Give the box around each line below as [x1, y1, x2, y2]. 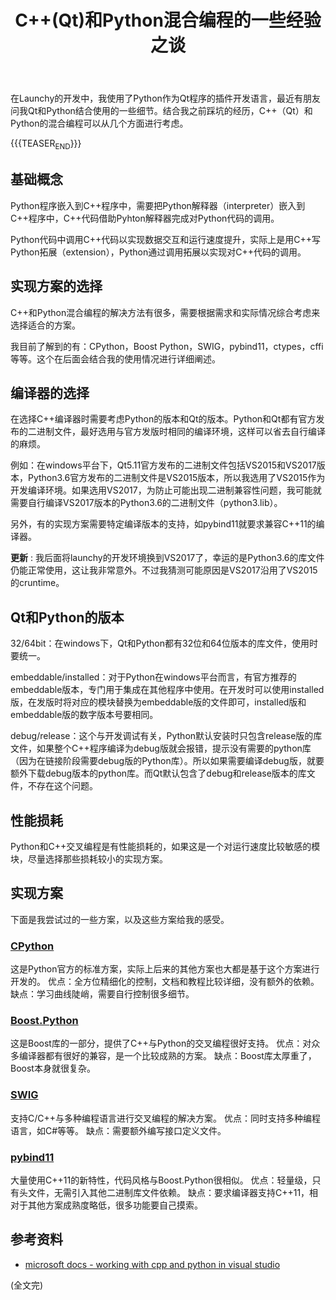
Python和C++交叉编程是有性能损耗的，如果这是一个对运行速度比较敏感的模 [10, 841, 321, 853]
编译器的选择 [10, 385, 90, 401]
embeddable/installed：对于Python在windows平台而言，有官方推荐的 [10, 671, 297, 683]
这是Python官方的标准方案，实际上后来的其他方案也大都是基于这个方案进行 [10, 963, 320, 975]
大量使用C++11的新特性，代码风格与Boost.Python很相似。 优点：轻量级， [10, 1174, 313, 1186]
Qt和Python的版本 [10, 609, 125, 626]
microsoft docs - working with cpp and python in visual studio [24, 1258, 281, 1270]
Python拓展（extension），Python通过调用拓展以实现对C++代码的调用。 [10, 246, 307, 258]
